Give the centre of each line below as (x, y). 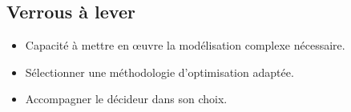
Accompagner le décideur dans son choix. (126, 99)
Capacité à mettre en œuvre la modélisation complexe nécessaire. (185, 45)
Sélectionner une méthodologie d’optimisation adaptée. (159, 72)
